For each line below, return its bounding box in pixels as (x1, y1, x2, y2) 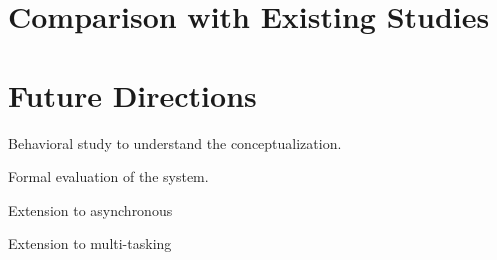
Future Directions (8, 74, 257, 115)
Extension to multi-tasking (8, 233, 172, 254)
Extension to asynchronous (8, 199, 173, 220)
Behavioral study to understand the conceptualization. (8, 132, 342, 153)
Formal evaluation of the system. (8, 166, 209, 187)
